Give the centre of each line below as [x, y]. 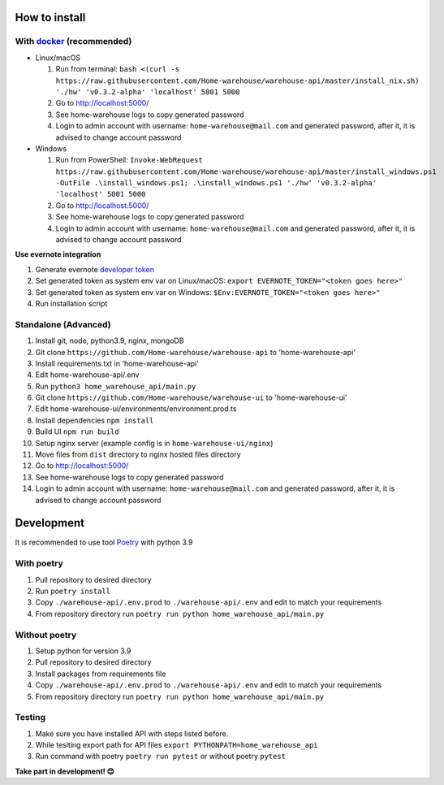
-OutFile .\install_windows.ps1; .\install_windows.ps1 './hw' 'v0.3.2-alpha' [216, 183]
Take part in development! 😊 [65, 771]
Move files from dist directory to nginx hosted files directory [138, 454]
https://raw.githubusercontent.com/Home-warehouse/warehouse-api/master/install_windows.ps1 [246, 171]
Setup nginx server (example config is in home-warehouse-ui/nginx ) [154, 443]
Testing [30, 718]
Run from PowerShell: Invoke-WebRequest [129, 160]
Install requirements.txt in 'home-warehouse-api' [117, 363]
